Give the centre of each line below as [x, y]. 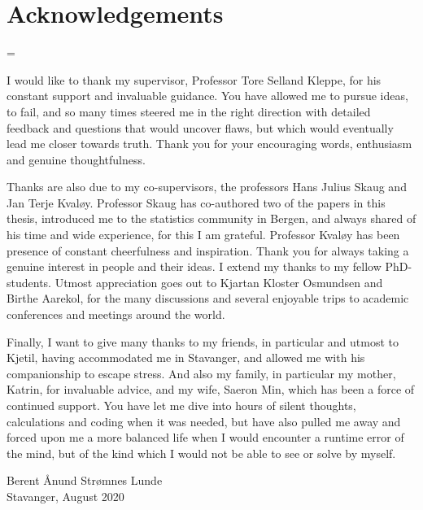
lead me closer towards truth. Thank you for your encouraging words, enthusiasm [209, 144]
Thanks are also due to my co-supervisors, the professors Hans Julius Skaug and [207, 187]
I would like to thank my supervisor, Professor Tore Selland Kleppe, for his [194, 79]
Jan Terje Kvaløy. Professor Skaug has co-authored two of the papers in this [196, 202]
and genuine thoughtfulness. [76, 159]
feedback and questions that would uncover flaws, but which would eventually [200, 127]
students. [29, 282]
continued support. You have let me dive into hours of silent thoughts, [181, 405]
